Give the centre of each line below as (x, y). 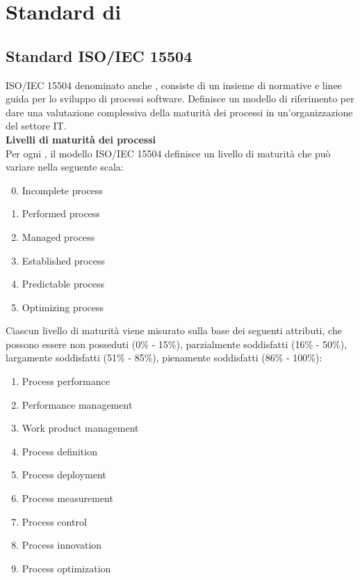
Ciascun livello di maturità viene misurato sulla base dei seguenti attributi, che (174, 330)
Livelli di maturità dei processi (81, 139)
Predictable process (63, 284)
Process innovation (62, 545)
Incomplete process (62, 190)
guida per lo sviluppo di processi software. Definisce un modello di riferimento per (180, 99)
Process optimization (66, 568)
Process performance (66, 381)
